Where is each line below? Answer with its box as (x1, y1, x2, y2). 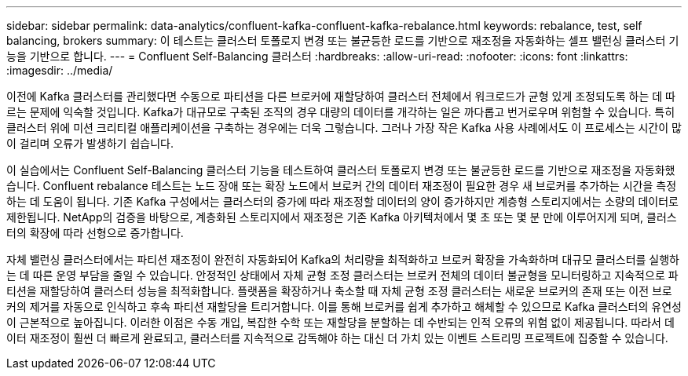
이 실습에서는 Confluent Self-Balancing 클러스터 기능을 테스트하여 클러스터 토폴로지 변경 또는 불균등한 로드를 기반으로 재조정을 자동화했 (6, 163, 675, 177)
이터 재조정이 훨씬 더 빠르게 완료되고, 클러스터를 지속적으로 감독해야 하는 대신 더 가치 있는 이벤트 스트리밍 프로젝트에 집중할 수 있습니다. (6, 331, 668, 345)
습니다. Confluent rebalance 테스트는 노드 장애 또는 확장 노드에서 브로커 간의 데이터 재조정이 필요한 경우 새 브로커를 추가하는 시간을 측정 (6, 179, 677, 192)
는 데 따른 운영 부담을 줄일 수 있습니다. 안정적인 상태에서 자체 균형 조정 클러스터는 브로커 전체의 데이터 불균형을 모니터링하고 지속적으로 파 (6, 268, 679, 282)
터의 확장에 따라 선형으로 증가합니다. (6, 226, 184, 239)
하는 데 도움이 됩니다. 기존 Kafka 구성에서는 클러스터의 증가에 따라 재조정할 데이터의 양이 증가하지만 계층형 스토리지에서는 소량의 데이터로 (6, 195, 679, 208)
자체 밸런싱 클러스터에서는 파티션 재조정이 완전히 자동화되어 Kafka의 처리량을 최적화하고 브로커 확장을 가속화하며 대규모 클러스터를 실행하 (6, 253, 679, 266)
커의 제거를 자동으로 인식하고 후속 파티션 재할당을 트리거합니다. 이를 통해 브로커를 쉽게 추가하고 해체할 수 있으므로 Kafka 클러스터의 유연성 (6, 300, 682, 313)
